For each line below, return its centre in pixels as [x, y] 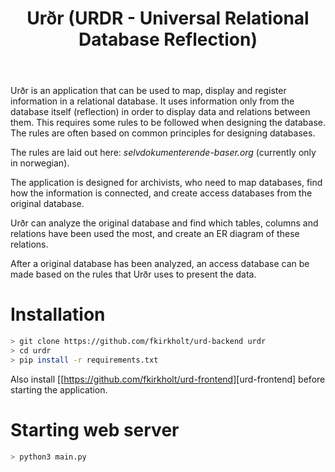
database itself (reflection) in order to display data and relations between [160, 112]
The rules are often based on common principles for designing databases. [163, 133]
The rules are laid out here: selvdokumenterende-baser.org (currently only [163, 153]
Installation [58, 314]
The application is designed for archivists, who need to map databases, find [166, 183]
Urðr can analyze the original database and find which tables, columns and [164, 223]
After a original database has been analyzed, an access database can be [160, 264]
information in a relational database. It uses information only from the [152, 101]
